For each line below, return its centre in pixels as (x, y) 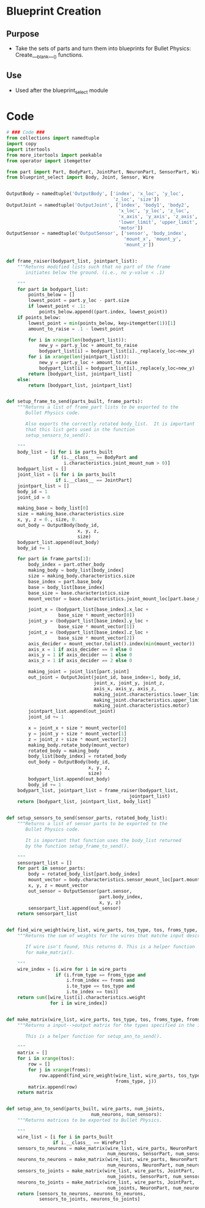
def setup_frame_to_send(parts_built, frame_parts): (75, 402)
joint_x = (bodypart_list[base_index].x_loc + (88, 610)
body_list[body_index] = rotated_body (77, 756)
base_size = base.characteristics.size (79, 593)
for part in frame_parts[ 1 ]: (54, 559)
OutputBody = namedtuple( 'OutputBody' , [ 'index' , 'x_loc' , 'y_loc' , (95, 194)
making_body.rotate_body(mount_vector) (79, 745)
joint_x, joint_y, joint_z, (129, 683)
